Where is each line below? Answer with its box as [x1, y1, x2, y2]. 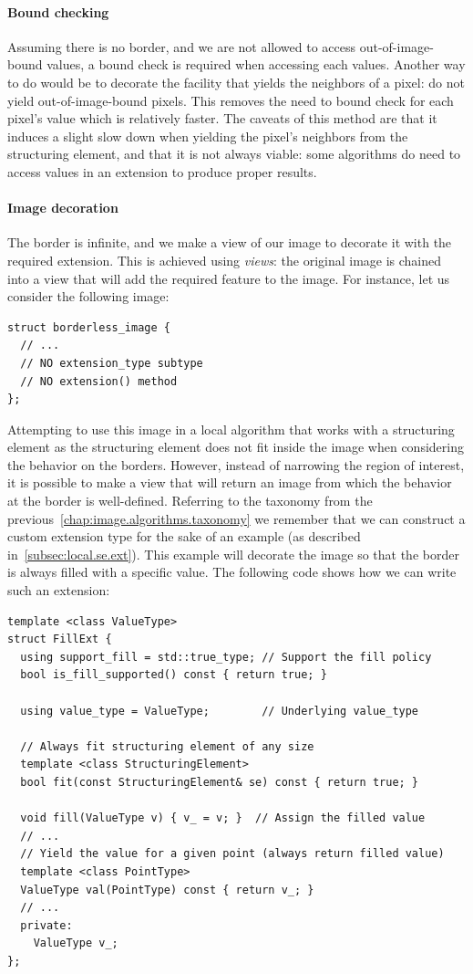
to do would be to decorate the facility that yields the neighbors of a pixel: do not [7, 72, 465, 91]
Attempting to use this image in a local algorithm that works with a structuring [7, 419, 455, 438]
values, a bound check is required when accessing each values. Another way [46, 55, 466, 74]
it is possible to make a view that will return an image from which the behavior [7, 473, 452, 492]
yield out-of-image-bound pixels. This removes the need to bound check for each [7, 90, 454, 110]
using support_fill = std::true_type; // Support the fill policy [20, 650, 432, 664]
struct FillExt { [7, 633, 112, 646]
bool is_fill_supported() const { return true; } [20, 668, 327, 682]
